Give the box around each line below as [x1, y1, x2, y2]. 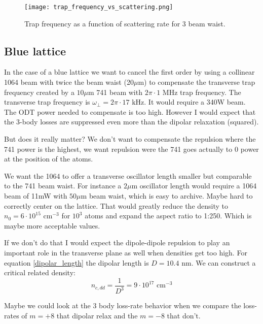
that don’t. [167, 310, 201, 320]
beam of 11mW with [4, 190, 67, 201]
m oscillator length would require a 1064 [131, 180, 257, 191]
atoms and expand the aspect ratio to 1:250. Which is [85, 210, 252, 221]
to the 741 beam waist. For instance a [4, 180, 122, 191]
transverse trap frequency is [4, 96, 90, 107]
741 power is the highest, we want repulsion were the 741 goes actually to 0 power [4, 143, 259, 154]
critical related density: [4, 267, 76, 278]
